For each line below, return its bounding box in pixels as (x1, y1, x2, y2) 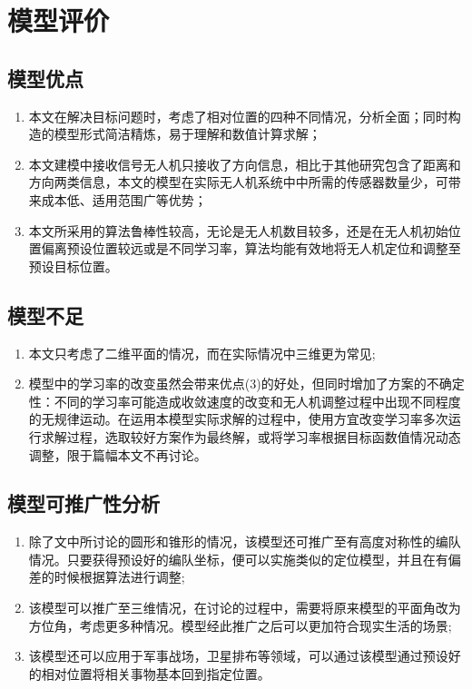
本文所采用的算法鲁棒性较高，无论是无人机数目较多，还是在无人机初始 (28, 221, 448, 240)
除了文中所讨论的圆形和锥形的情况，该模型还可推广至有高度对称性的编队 (28, 532, 461, 551)
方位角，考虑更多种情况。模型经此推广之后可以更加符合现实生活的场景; (28, 615, 452, 635)
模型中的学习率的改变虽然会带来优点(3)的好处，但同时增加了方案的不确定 (28, 374, 465, 393)
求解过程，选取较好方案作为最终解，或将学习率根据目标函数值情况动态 (41, 427, 461, 446)
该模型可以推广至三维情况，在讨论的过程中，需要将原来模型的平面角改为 (28, 598, 461, 617)
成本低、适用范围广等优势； (41, 190, 207, 209)
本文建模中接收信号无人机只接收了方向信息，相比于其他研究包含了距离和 (28, 154, 461, 173)
